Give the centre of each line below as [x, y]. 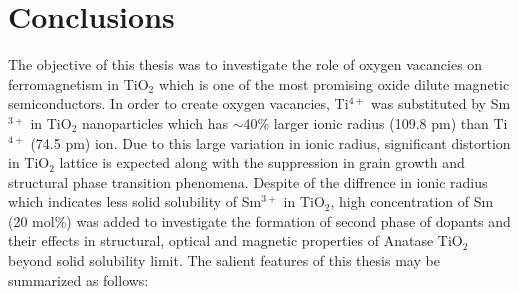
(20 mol [31, 220]
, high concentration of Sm [412, 201]
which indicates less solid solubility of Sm [135, 201]
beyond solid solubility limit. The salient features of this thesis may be [224, 260]
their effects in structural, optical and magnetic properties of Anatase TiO [235, 240]
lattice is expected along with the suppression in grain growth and [262, 162]
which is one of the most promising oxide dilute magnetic [334, 83]
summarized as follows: [78, 279]
